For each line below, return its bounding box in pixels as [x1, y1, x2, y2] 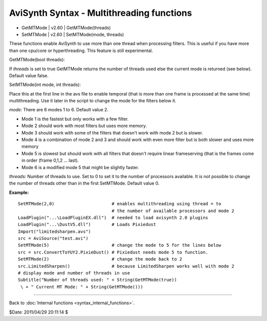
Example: [9, 189, 29, 195]
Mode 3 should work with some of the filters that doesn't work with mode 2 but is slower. [21, 130, 203, 136]
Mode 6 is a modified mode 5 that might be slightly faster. [21, 164, 139, 170]
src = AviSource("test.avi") [18, 235, 89, 241]
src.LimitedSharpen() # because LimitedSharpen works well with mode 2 [18, 263, 234, 269]
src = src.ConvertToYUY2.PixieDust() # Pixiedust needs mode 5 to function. [18, 249, 209, 255]
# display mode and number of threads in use [18, 270, 131, 276]
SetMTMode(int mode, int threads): [9, 82, 81, 88]
